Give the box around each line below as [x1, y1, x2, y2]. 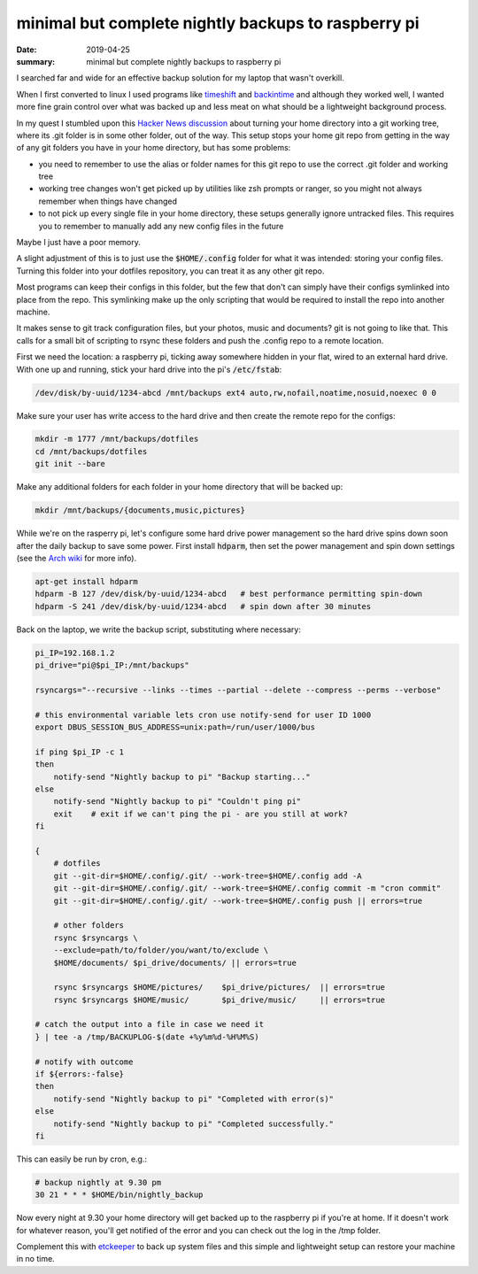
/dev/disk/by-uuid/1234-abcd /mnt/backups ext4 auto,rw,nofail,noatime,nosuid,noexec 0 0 [35, 388, 437, 398]
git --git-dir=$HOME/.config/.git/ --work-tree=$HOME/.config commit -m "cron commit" [53, 884, 442, 893]
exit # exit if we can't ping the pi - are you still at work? [53, 808, 349, 819]
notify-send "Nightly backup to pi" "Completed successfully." [53, 1118, 335, 1129]
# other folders [53, 921, 124, 930]
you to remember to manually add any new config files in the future [38, 220, 284, 231]
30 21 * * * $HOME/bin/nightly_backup [35, 1190, 204, 1200]
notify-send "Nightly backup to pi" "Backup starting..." [53, 771, 311, 782]
